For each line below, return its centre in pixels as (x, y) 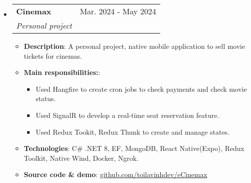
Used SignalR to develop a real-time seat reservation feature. (127, 115)
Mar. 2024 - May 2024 (118, 11)
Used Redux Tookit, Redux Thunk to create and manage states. (133, 131)
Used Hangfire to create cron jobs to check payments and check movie (141, 89)
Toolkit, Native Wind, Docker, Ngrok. (81, 158)
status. (46, 98)
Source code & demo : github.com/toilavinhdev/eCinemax (116, 174)
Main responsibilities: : (62, 72)
